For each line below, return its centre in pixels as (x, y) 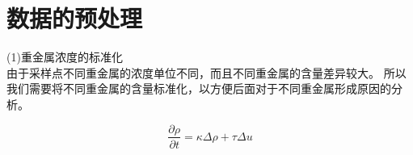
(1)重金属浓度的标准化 (65, 57)
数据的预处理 (75, 18)
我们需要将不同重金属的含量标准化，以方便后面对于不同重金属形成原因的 (199, 88)
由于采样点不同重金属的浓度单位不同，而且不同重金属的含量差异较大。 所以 (206, 72)
